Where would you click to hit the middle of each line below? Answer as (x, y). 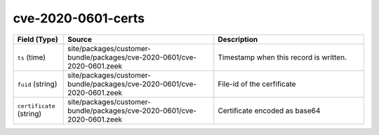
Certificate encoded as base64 (269, 111)
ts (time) (31, 57)
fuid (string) (37, 84)
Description (238, 39)
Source (80, 39)
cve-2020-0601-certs (79, 18)
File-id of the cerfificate (257, 84)
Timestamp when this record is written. (282, 57)
